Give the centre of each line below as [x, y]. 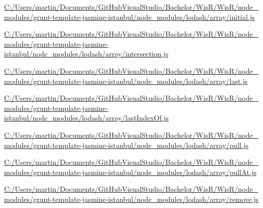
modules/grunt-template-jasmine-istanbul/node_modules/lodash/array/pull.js [126, 145]
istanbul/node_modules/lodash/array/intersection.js [86, 54]
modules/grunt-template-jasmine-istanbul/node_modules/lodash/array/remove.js [131, 199]
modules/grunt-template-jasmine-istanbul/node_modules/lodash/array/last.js [126, 81]
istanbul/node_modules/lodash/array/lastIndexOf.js [86, 118]
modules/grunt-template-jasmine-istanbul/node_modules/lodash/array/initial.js [129, 17]
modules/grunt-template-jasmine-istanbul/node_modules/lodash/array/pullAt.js [130, 172]
